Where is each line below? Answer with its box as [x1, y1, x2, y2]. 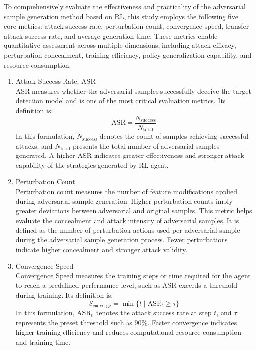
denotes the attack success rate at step [95, 308, 212, 317]
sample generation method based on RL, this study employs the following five [4, 11, 239, 21]
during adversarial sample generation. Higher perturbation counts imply [15, 195, 233, 206]
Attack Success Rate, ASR [15, 76, 96, 86]
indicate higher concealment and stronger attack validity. [15, 244, 188, 254]
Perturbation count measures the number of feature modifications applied [15, 186, 238, 196]
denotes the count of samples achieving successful [99, 131, 249, 141]
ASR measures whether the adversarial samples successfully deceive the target [15, 85, 251, 96]
